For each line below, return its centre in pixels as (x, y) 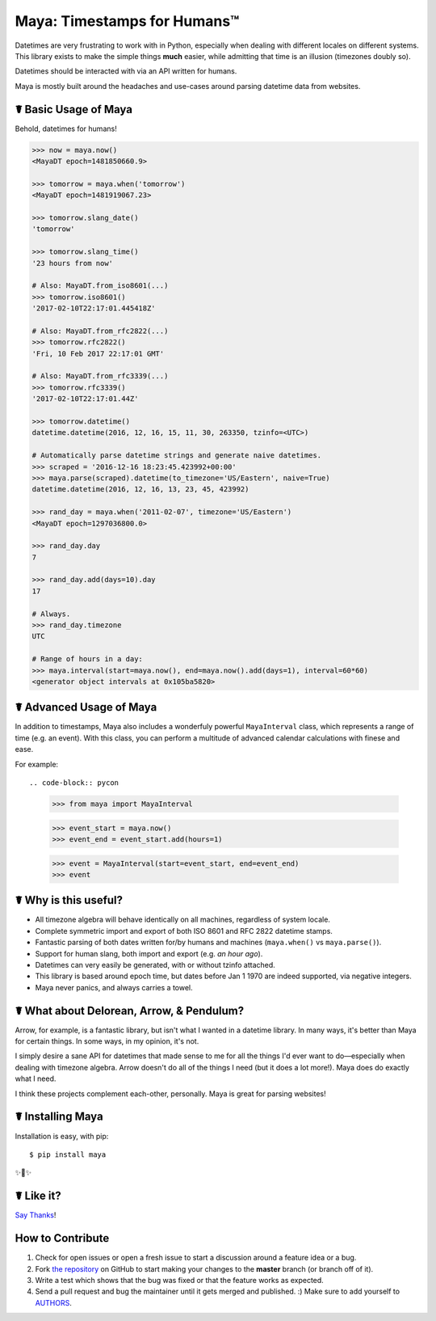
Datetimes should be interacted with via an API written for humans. (126, 71)
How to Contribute (62, 1238)
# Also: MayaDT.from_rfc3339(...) (100, 376)
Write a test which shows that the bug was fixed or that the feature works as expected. (180, 1280)
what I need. (36, 1078)
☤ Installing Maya (59, 1117)
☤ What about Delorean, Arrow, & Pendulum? (130, 1011)
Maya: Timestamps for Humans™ (127, 21)
